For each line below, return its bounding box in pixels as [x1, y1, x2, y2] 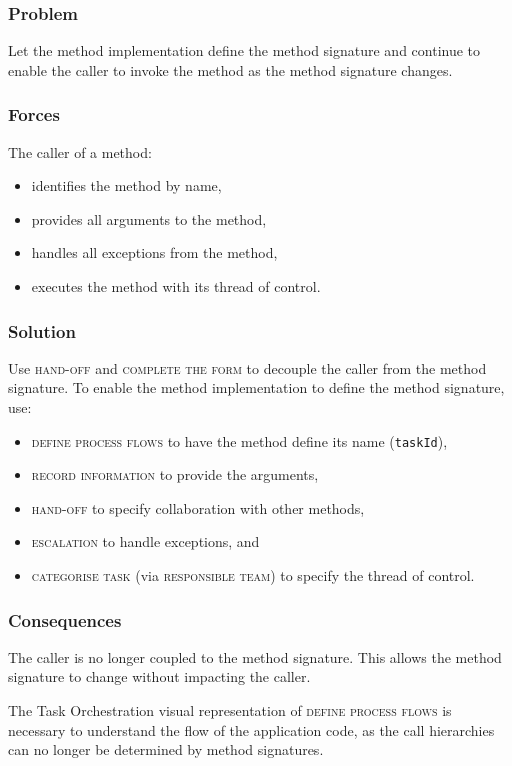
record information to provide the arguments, [31, 464, 319, 485]
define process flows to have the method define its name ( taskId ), [31, 430, 448, 451]
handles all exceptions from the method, [31, 242, 278, 263]
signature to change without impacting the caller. [8, 666, 311, 687]
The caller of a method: [8, 141, 152, 162]
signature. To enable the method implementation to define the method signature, [8, 377, 505, 398]
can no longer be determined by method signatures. [8, 739, 324, 760]
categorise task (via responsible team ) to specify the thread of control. [31, 565, 475, 586]
